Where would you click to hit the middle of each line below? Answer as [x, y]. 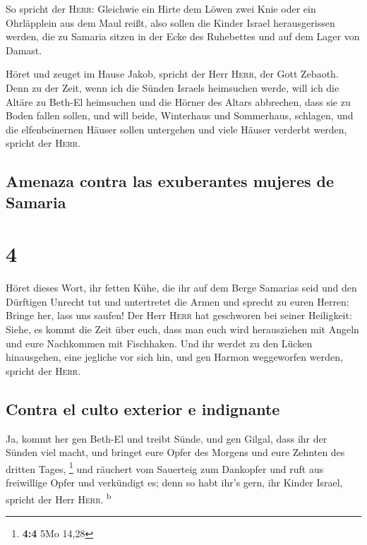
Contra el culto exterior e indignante [143, 408]
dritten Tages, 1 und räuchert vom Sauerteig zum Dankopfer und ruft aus [165, 467]
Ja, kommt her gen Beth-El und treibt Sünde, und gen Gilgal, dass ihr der [167, 438]
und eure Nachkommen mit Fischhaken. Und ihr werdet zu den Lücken [159, 343]
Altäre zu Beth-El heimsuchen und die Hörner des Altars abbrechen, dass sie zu [178, 101]
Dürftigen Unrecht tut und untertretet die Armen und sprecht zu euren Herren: [178, 301]
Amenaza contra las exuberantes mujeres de [170, 181]
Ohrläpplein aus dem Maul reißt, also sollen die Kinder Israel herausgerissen [170, 22]
